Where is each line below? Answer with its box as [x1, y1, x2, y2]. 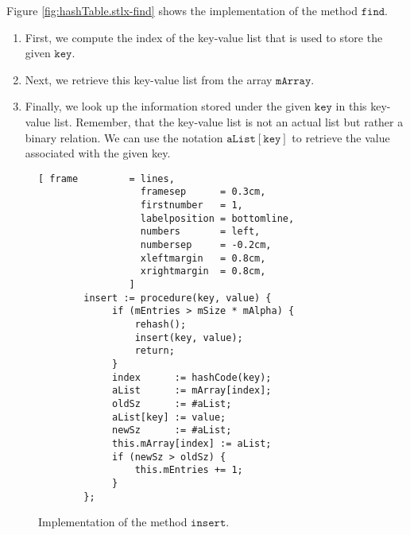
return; [134, 345, 175, 357]
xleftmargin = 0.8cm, [140, 252, 266, 264]
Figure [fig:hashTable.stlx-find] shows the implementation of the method [6, 2, 358, 18]
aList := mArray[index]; [112, 385, 272, 397]
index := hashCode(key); [112, 371, 272, 383]
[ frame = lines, [38, 173, 175, 184]
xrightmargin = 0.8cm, [140, 266, 266, 277]
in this [335, 98, 367, 114]
